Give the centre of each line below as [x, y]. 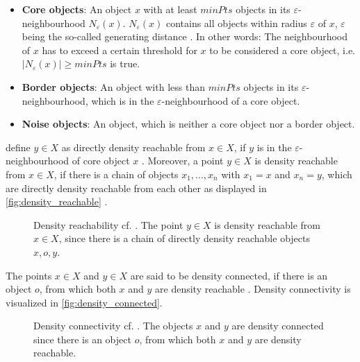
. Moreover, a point [182, 161]
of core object [101, 161]
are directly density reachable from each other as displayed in [136, 188]
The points [29, 275]
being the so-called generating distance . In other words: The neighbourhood [185, 36]
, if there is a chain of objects [116, 174]
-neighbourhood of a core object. [231, 100]
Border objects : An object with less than [113, 86]
